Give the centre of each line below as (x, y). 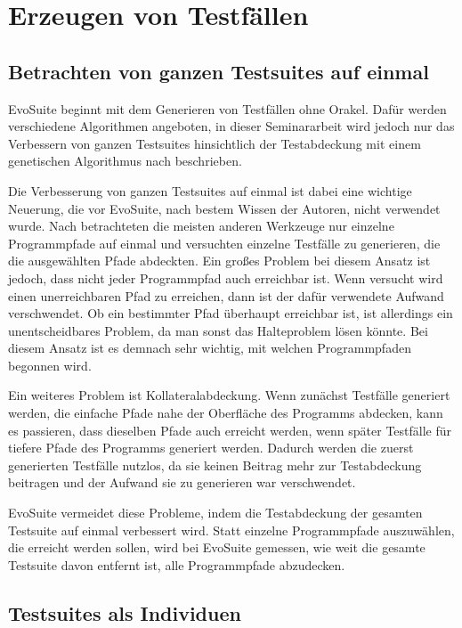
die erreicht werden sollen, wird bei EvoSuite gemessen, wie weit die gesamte (217, 547)
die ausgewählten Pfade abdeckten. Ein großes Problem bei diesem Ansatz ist (219, 261)
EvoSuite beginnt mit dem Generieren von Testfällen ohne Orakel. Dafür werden (227, 108)
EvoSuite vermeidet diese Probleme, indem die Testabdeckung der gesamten (215, 513)
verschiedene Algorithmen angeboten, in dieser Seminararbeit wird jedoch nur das (231, 126)
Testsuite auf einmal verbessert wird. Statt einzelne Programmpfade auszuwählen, (231, 530)
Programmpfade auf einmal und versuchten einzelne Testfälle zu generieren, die (224, 243)
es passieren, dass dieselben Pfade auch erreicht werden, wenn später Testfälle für (230, 430)
